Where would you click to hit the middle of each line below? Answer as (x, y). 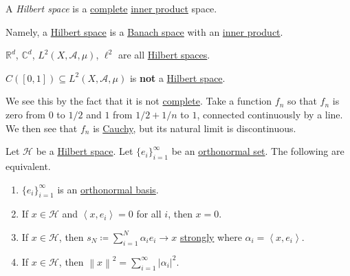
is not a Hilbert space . (177, 77)
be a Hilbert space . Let (85, 151)
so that (302, 101)
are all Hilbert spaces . (164, 55)
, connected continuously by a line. (270, 114)
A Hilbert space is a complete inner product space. (111, 8)
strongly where (211, 236)
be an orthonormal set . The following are (258, 151)
